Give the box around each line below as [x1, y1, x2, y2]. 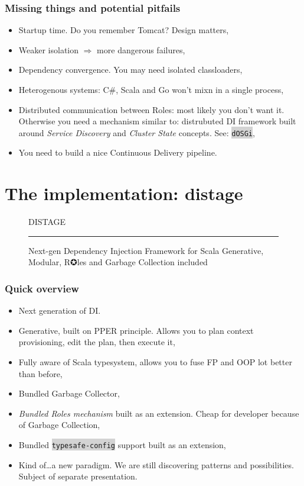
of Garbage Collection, [18, 419, 100, 431]
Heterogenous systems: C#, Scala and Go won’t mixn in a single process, [18, 83, 284, 95]
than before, [18, 367, 63, 379]
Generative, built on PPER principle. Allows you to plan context [18, 324, 254, 336]
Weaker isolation [18, 43, 79, 56]
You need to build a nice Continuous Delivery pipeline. [18, 146, 217, 159]
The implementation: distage [5, 181, 243, 205]
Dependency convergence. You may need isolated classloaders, [18, 63, 243, 76]
